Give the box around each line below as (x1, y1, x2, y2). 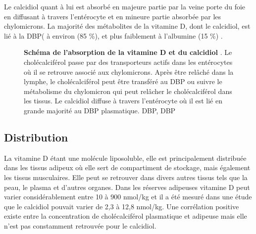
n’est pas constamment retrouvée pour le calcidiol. (4, 220, 156, 231)
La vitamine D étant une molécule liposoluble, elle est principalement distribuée (4, 152, 247, 163)
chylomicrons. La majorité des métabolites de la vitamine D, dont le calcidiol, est (4, 21, 251, 31)
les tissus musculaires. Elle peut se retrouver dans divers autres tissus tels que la (4, 172, 248, 182)
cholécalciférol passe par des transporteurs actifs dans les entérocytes (24, 56, 233, 67)
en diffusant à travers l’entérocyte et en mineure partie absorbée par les (4, 11, 221, 21)
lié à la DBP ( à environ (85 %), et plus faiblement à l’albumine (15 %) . (4, 30, 223, 41)
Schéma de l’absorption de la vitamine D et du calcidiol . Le (24, 47, 232, 57)
